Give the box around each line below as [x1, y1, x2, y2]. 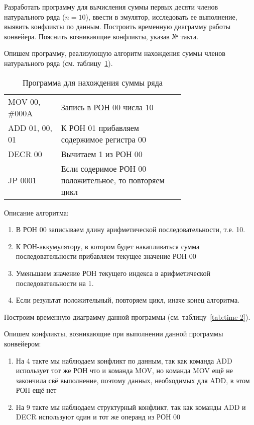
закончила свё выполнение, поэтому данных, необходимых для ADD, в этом [16, 375, 250, 385]
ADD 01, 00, [8, 121, 53, 133]
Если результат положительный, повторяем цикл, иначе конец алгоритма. [16, 295, 240, 305]
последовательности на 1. [16, 277, 94, 288]
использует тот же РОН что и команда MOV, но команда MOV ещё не [16, 365, 233, 376]
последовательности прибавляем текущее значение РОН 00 [16, 251, 196, 261]
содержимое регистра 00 [61, 133, 147, 145]
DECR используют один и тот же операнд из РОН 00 [16, 411, 180, 422]
